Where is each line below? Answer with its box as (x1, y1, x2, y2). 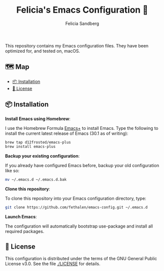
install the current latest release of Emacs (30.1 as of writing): (5, 130, 128, 136)
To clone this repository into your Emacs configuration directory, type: (5, 195, 146, 202)
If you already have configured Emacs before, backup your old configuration (5, 163, 160, 168)
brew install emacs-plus (5, 144, 56, 149)
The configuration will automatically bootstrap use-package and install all (5, 223, 153, 229)
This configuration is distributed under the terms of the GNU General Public (5, 255, 158, 261)
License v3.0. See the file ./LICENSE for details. (5, 261, 100, 267)
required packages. (5, 229, 45, 234)
